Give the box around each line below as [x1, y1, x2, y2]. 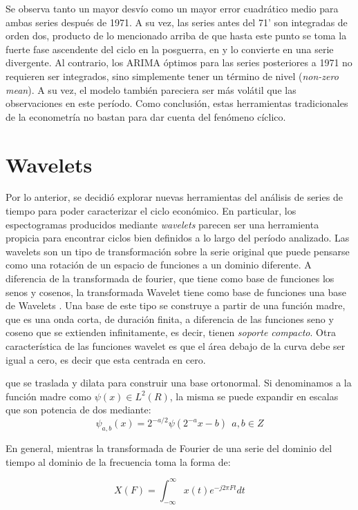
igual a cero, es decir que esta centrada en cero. [6, 352, 206, 366]
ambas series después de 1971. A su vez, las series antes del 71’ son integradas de [6, 14, 348, 29]
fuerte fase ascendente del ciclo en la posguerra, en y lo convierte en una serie [6, 41, 334, 56]
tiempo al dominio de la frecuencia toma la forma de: [6, 454, 231, 469]
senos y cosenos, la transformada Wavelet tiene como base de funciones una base [6, 284, 346, 299]
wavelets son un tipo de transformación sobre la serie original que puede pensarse [6, 244, 350, 258]
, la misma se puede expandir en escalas [169, 389, 339, 403]
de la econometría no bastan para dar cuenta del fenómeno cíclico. [6, 109, 286, 124]
